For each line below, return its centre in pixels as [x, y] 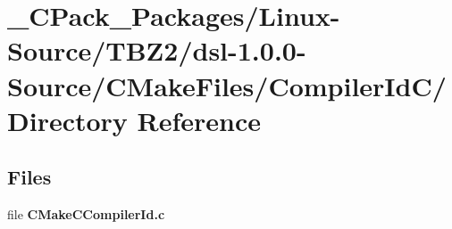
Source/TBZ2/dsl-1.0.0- [157, 50]
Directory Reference [134, 120]
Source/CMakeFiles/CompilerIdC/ [227, 85]
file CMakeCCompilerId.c [86, 214]
